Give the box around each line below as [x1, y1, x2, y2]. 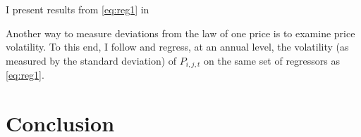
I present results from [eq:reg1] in [6, 2, 149, 16]
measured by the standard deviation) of [6, 53, 177, 67]
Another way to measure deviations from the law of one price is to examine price [6, 25, 355, 40]
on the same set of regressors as [204, 53, 341, 67]
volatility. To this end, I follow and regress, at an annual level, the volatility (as [6, 39, 349, 54]
